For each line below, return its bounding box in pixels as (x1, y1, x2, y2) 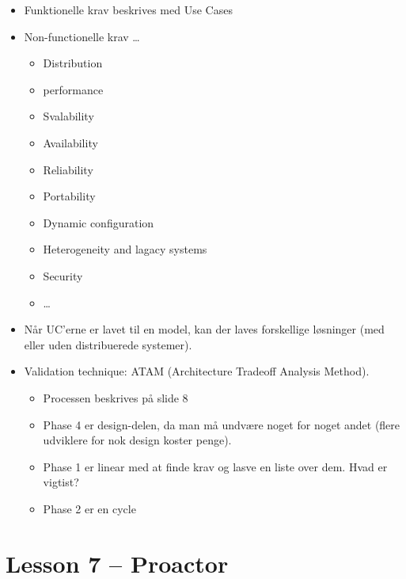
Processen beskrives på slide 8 (43, 389, 188, 406)
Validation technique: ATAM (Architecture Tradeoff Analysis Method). (24, 363, 370, 379)
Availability (43, 134, 98, 150)
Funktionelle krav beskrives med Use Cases (24, 2, 233, 17)
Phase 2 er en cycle (43, 500, 136, 516)
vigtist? (43, 474, 79, 490)
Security (43, 267, 83, 284)
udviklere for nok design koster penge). (43, 432, 232, 448)
